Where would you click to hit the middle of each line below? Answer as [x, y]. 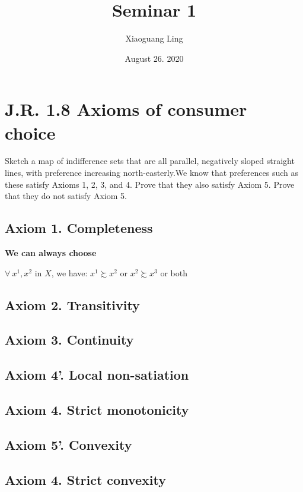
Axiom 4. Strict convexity [85, 479]
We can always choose [51, 253]
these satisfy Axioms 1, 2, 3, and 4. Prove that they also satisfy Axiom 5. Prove [150, 184]
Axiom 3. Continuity [69, 340]
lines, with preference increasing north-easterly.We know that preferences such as [151, 173]
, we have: [69, 272]
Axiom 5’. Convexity [68, 444]
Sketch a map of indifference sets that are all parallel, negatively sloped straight [150, 161]
